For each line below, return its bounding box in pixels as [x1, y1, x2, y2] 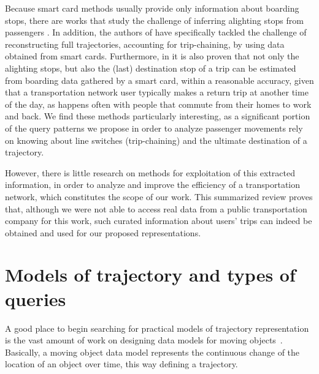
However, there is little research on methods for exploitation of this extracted [5, 166, 296, 179]
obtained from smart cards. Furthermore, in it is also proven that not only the [5, 50, 299, 62]
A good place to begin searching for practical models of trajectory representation [5, 321, 309, 334]
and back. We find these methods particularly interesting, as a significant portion [5, 110, 310, 122]
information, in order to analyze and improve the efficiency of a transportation [5, 178, 301, 191]
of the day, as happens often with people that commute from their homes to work [5, 97, 312, 110]
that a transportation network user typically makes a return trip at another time [5, 86, 309, 99]
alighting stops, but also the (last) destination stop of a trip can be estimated [5, 61, 296, 74]
